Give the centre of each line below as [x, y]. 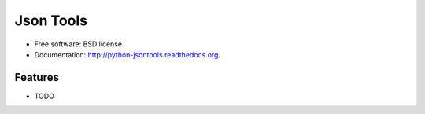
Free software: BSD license [78, 44]
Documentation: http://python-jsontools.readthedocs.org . [128, 54]
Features [37, 77]
